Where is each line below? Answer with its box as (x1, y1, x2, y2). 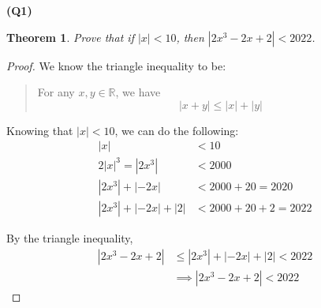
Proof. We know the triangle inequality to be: (6, 57, 226, 73)
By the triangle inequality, (6, 230, 133, 246)
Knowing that (6, 122, 73, 138)
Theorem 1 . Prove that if (6, 28, 134, 45)
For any (37, 84, 75, 100)
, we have (115, 84, 161, 100)
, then (176, 28, 204, 45)
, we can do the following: (114, 122, 239, 138)
